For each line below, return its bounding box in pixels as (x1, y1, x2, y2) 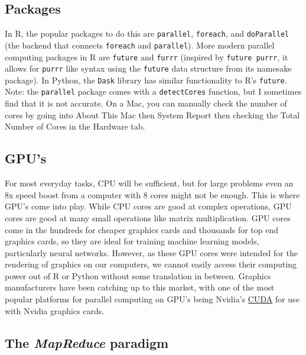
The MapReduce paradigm (5, 333, 169, 351)
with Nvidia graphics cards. (5, 304, 105, 317)
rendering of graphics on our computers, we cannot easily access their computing (5, 258, 297, 270)
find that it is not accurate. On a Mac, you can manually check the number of (5, 97, 287, 109)
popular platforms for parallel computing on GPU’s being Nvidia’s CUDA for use (5, 293, 300, 305)
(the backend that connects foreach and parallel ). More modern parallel (5, 38, 275, 51)
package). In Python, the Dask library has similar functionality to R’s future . (5, 73, 287, 86)
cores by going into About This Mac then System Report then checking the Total (5, 108, 300, 121)
